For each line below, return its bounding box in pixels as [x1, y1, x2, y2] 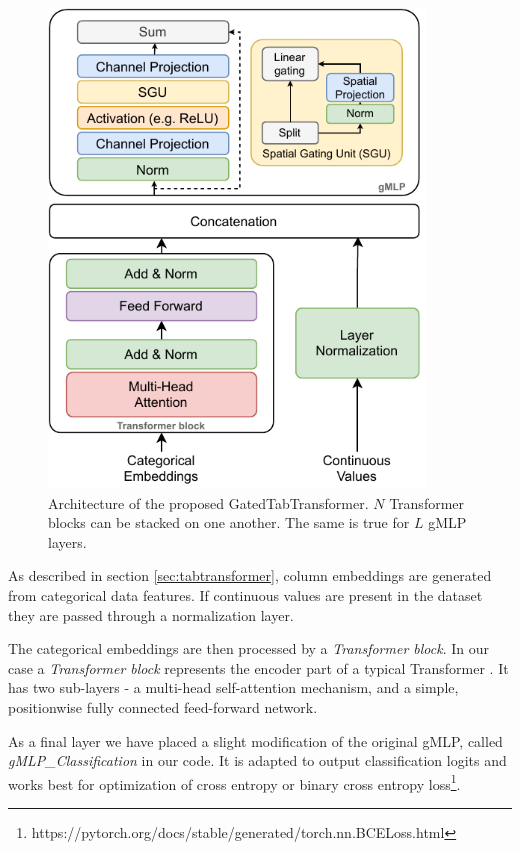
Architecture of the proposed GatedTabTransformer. [48, 492, 369, 513]
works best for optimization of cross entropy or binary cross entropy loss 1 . [8, 770, 461, 794]
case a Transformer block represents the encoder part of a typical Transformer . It [8, 657, 509, 678]
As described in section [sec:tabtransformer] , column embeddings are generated [8, 565, 492, 586]
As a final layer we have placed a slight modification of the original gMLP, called [8, 730, 503, 751]
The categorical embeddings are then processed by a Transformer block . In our [8, 638, 489, 659]
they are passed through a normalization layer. [8, 604, 294, 625]
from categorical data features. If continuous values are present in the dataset [8, 584, 483, 605]
